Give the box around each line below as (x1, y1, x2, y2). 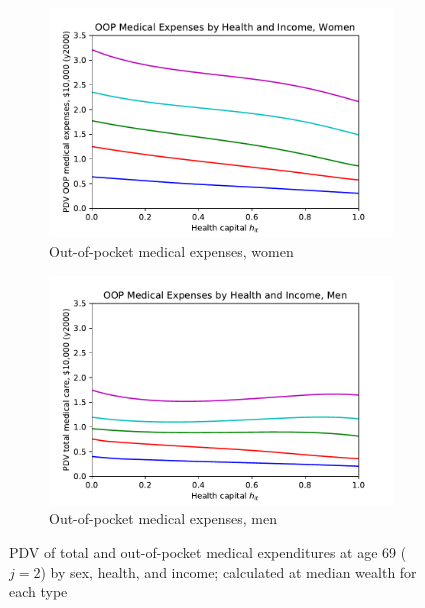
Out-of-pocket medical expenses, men (49, 508, 278, 529)
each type (9, 581, 68, 602)
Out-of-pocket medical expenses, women (49, 240, 294, 261)
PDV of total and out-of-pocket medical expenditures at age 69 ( (9, 542, 407, 563)
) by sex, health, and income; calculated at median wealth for (40, 561, 417, 582)
